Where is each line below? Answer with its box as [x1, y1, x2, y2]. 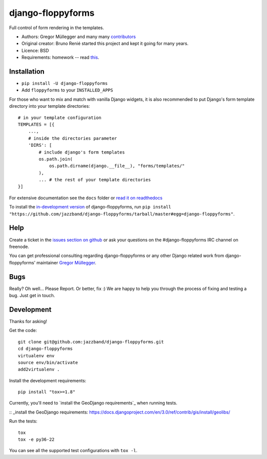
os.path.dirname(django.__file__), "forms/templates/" [49, 163, 185, 169]
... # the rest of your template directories [39, 177, 151, 183]
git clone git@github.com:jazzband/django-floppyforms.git [18, 339, 164, 344]
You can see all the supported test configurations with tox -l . [9, 448, 138, 454]
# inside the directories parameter [28, 135, 117, 141]
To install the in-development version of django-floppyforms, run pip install [9, 204, 172, 210]
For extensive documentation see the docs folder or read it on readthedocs [9, 195, 163, 201]
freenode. [9, 244, 29, 250]
